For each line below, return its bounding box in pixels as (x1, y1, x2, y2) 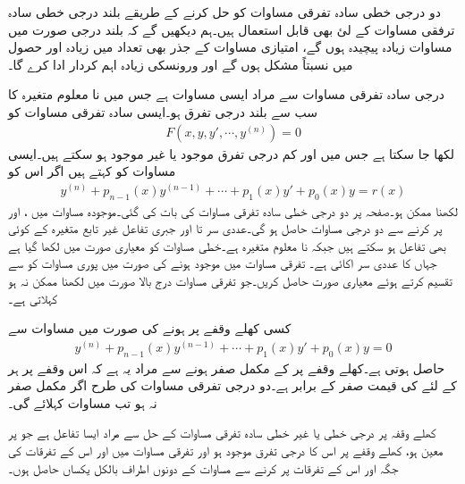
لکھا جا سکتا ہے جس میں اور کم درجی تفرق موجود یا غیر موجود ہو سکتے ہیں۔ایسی (8, 144, 455, 163)
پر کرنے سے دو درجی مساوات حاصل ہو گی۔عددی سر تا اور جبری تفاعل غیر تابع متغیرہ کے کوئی (8, 219, 443, 238)
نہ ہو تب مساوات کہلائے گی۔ (8, 393, 157, 412)
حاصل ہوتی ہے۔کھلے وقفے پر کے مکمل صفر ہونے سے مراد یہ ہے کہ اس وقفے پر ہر (8, 358, 445, 377)
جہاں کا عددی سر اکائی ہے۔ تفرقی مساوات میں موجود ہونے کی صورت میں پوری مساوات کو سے (8, 254, 437, 272)
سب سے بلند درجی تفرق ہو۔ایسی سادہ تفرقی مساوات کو (8, 102, 317, 121)
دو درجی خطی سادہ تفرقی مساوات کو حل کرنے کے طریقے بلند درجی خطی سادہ (8, 3, 441, 21)
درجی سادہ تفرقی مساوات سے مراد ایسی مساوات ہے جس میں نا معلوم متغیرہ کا (8, 85, 445, 104)
